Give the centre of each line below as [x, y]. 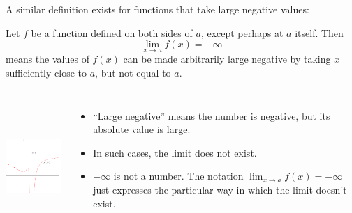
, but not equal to [133, 72]
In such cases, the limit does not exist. [175, 152]
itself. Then [319, 32]
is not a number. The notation [178, 176]
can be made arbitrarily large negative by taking [227, 59]
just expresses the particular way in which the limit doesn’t [220, 189]
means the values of [47, 59]
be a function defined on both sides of [112, 32]
